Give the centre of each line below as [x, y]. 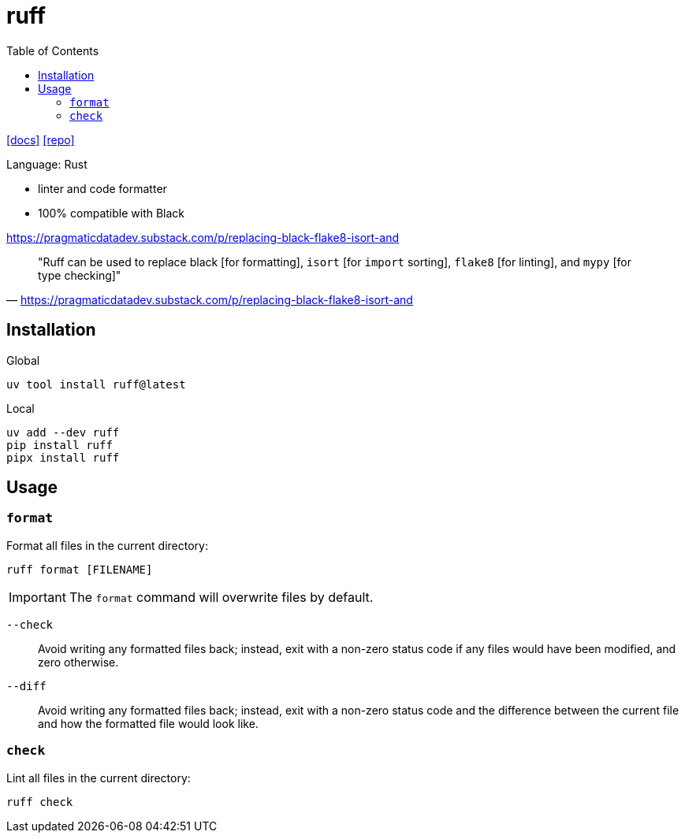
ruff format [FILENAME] [80, 569]
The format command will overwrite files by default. [221, 597]
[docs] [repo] [41, 139]
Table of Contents [53, 50]
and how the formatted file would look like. [148, 723]
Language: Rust [47, 164]
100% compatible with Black [112, 213]
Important [37, 597]
